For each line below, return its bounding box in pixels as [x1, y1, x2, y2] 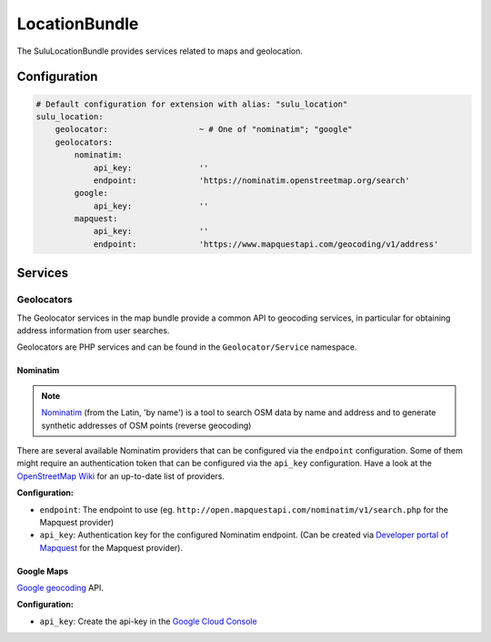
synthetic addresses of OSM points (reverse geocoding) [41, 420, 252, 431]
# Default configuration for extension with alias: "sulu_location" [35, 98, 348, 109]
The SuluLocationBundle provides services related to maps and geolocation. [16, 46, 304, 56]
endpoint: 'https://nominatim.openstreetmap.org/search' [93, 175, 411, 186]
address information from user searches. [16, 324, 170, 336]
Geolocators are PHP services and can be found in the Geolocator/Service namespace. [16, 341, 357, 352]
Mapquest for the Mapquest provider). [39, 542, 184, 553]
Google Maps [16, 566, 68, 576]
